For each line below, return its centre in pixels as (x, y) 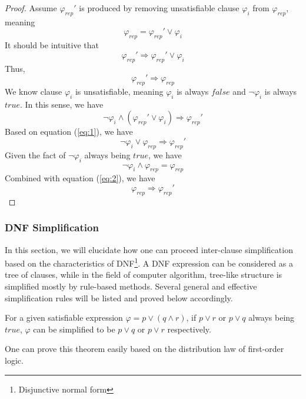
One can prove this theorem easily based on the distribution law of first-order (144, 349)
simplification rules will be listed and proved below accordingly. (119, 297)
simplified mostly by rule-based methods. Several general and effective (131, 286)
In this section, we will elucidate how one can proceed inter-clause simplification (149, 249)
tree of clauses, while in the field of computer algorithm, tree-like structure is (144, 275)
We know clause (34, 91)
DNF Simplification (52, 227)
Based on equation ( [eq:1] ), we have (69, 132)
